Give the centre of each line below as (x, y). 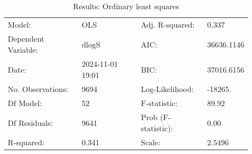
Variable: (23, 50)
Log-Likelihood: (167, 89)
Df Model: (25, 103)
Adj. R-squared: (168, 24)
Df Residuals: (31, 123)
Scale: (150, 142)
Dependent (26, 38)
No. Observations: (38, 89)
